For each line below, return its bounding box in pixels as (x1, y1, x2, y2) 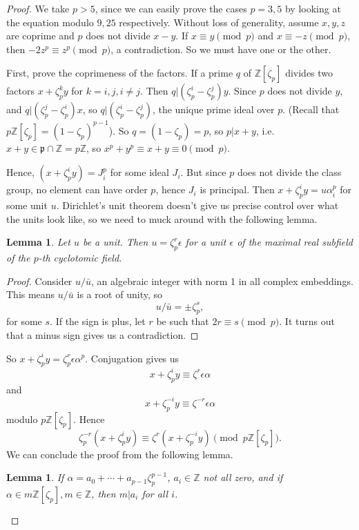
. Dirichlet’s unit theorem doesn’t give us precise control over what (56, 198, 339, 213)
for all (142, 486, 168, 500)
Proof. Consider (6, 273, 72, 288)
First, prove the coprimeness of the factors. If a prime (6, 66, 233, 80)
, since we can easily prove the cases (95, 1, 247, 15)
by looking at (284, 1, 341, 15)
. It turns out (279, 314, 335, 328)
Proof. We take (6, 1, 70, 15)
